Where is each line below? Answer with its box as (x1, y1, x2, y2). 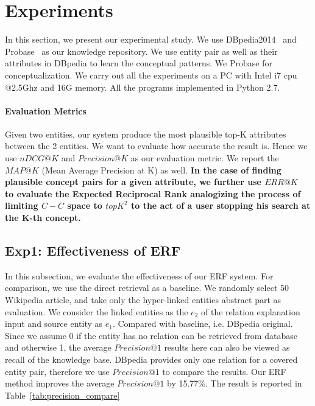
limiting (5, 199, 38, 212)
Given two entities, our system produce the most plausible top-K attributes (5, 127, 286, 140)
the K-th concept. (5, 211, 81, 224)
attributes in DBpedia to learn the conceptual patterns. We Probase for (5, 57, 272, 69)
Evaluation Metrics (5, 104, 87, 117)
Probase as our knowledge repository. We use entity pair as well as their (5, 44, 278, 57)
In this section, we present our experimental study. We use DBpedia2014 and (5, 33, 297, 46)
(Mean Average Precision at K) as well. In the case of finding (41, 163, 281, 176)
